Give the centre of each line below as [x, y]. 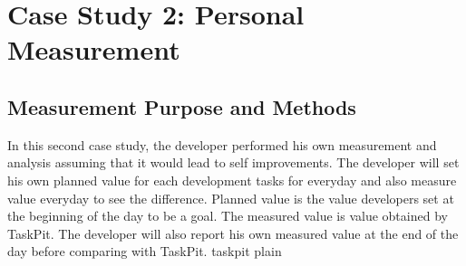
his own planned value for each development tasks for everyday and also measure [232, 180]
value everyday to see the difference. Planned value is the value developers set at [231, 198]
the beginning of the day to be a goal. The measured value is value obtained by [228, 216]
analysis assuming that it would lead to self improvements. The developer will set [233, 162]
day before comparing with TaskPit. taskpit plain [145, 251]
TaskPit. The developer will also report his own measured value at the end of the [233, 233]
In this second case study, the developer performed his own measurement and [222, 144]
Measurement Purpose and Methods [182, 106]
